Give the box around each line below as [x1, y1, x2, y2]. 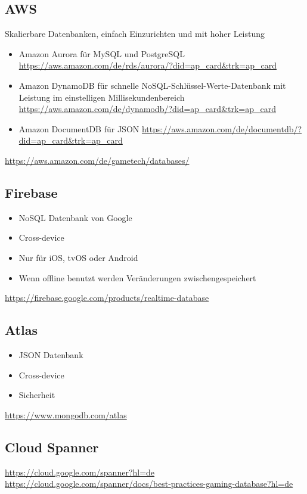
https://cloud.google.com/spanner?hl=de [5, 465, 155, 478]
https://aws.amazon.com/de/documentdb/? [141, 122, 302, 135]
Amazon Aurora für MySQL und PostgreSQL [18, 47, 185, 60]
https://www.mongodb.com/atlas [5, 408, 127, 421]
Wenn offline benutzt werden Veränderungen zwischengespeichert [18, 271, 256, 284]
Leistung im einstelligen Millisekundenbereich [18, 91, 185, 103]
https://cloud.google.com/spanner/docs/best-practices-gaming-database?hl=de [5, 477, 293, 490]
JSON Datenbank [18, 348, 83, 361]
